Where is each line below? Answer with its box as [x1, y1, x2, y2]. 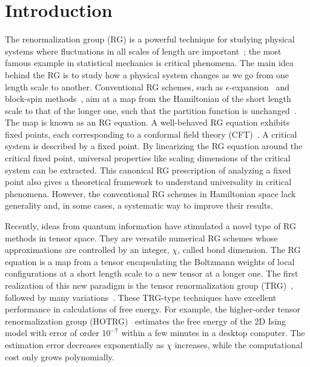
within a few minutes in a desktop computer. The [121, 326, 305, 339]
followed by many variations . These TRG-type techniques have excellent [5, 291, 277, 303]
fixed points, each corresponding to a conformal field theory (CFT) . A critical [5, 127, 297, 140]
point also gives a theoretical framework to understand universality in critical [5, 175, 292, 188]
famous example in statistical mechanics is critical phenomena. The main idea [5, 56, 294, 69]
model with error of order [5, 326, 99, 339]
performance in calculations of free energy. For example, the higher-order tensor [5, 303, 300, 315]
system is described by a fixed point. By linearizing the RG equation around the [5, 140, 303, 152]
